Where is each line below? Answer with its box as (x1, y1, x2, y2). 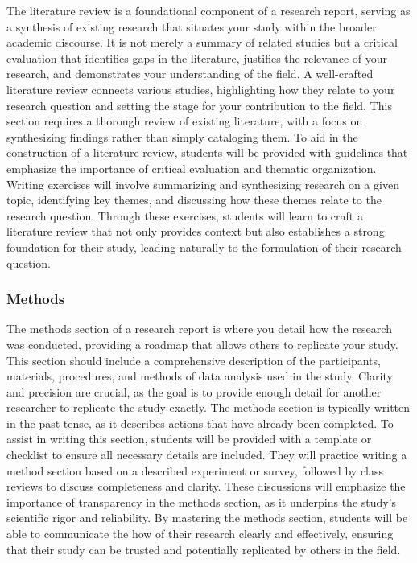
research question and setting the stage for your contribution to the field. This (6, 97, 392, 113)
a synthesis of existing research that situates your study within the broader (6, 18, 377, 35)
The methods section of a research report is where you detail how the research (6, 320, 392, 337)
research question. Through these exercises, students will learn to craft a (6, 207, 363, 224)
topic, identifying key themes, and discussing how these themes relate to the (6, 191, 382, 208)
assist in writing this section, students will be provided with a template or (6, 430, 372, 447)
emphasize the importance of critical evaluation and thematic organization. (6, 159, 377, 176)
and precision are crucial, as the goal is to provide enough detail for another (6, 383, 382, 400)
